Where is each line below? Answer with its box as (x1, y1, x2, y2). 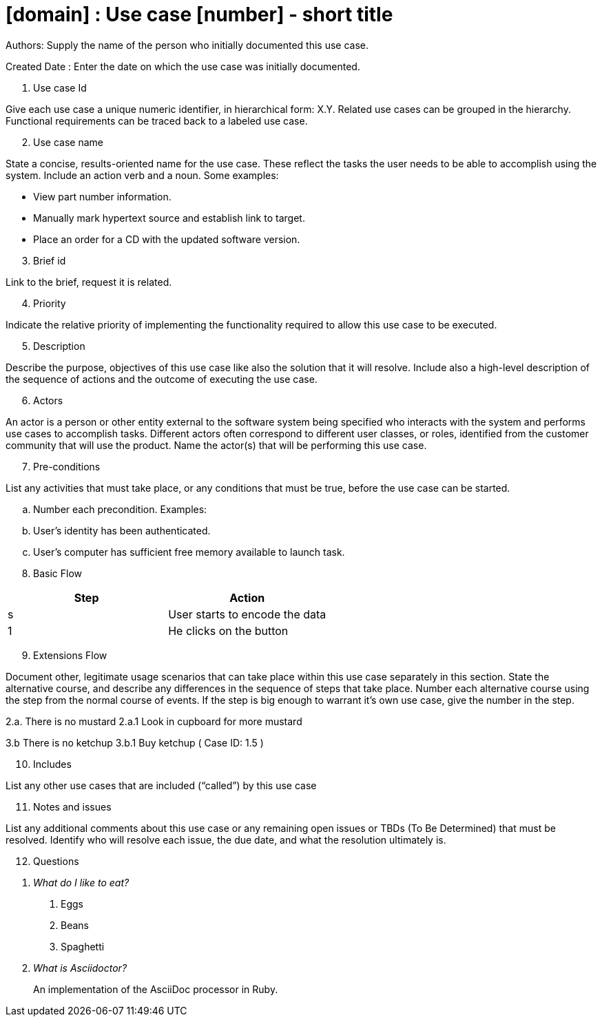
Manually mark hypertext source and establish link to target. (33, 211, 305, 224)
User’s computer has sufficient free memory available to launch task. (33, 545, 345, 558)
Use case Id (33, 81, 87, 94)
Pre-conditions (33, 460, 101, 472)
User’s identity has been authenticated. (33, 524, 211, 536)
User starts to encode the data (168, 607, 326, 621)
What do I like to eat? (33, 876, 129, 888)
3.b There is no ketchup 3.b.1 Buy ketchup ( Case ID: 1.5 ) (6, 736, 264, 749)
